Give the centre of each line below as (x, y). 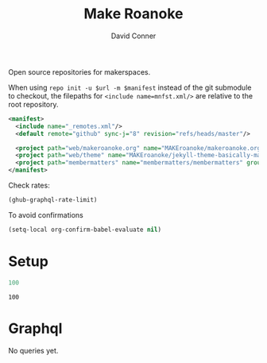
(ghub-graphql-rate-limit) (53, 200)
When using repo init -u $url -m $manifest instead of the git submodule (130, 87)
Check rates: (29, 185)
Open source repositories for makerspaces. (79, 71)
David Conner (133, 36)
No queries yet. (33, 350)
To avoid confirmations (46, 214)
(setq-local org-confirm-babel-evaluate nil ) (85, 230)
